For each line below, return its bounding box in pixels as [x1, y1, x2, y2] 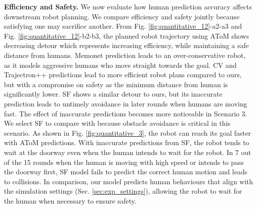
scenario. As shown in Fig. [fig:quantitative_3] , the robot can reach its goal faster [4, 127, 251, 138]
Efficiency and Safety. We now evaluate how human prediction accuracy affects [4, 1, 252, 11]
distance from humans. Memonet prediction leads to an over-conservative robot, [4, 50, 246, 60]
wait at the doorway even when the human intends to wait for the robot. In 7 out [4, 147, 251, 157]
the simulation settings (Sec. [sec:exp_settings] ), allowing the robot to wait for [4, 186, 242, 196]
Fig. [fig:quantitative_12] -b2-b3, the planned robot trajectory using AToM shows [4, 30, 249, 41]
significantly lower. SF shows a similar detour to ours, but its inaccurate [4, 89, 222, 99]
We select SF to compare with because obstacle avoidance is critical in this [4, 118, 231, 128]
